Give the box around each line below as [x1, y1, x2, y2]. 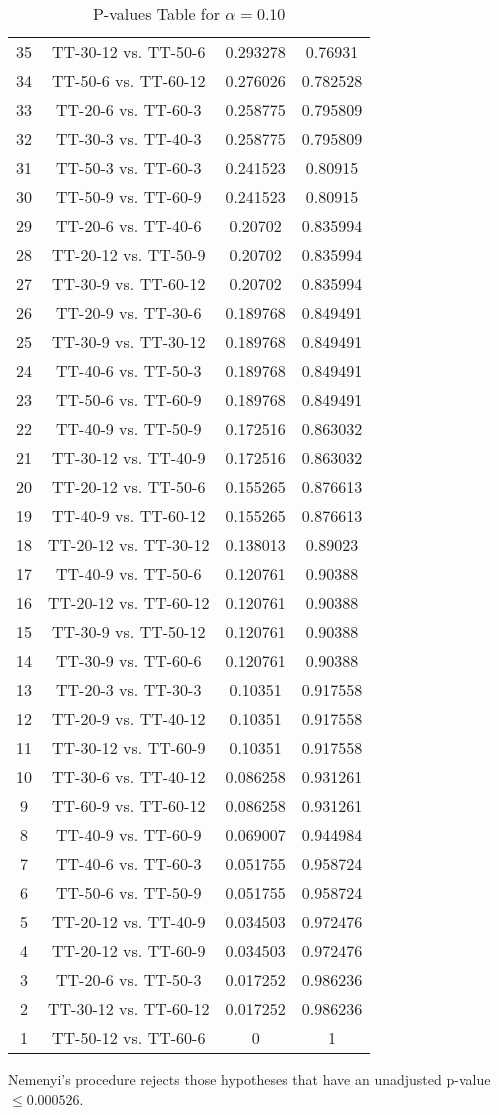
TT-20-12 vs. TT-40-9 [52, 910, 206, 933]
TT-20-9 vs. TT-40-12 [52, 707, 206, 730]
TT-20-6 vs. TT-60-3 [56, 98, 202, 121]
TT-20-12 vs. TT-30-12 [48, 533, 210, 556]
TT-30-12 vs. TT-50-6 [52, 40, 206, 63]
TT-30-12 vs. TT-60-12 [48, 997, 210, 1020]
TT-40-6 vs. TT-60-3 [56, 852, 202, 875]
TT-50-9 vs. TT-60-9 [56, 185, 202, 208]
